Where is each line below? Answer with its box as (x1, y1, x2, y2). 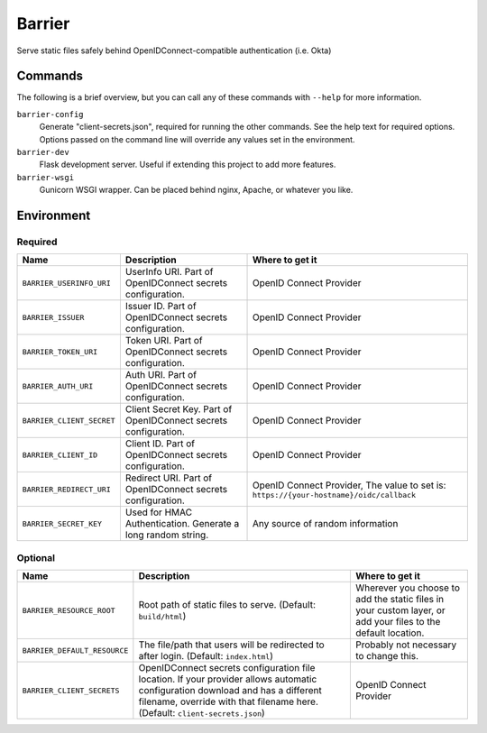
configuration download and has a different (138, 684, 322, 697)
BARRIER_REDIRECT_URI (22, 484, 112, 494)
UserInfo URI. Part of (124, 266, 214, 279)
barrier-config (16, 109, 85, 119)
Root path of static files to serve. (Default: (138, 599, 316, 611)
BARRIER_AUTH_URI (22, 381, 94, 391)
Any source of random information (252, 518, 399, 530)
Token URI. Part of (124, 334, 203, 347)
